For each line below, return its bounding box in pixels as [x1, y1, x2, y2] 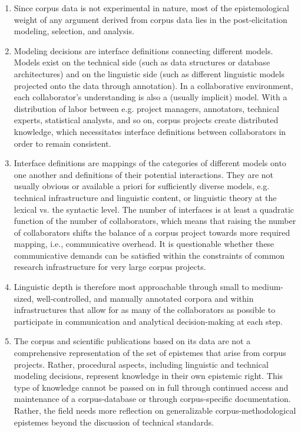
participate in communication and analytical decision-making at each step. [14, 315, 283, 327]
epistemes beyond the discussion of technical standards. [14, 415, 214, 428]
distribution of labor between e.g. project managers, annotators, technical [14, 102, 279, 114]
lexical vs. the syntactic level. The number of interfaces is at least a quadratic [14, 203, 295, 215]
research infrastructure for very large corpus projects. [14, 260, 206, 273]
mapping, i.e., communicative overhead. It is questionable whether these [14, 238, 274, 250]
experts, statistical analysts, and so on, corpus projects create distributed [14, 114, 279, 126]
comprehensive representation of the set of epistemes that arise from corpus [14, 347, 286, 359]
